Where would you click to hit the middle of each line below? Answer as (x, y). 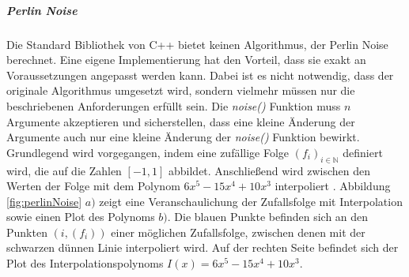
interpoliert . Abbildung (333, 186)
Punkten (27, 232)
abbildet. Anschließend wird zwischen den (269, 170)
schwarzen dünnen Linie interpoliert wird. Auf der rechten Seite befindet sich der (203, 247)
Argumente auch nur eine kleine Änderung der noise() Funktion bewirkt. (183, 137)
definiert (363, 152)
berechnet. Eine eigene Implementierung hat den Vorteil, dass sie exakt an (186, 60)
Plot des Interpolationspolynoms (85, 263)
